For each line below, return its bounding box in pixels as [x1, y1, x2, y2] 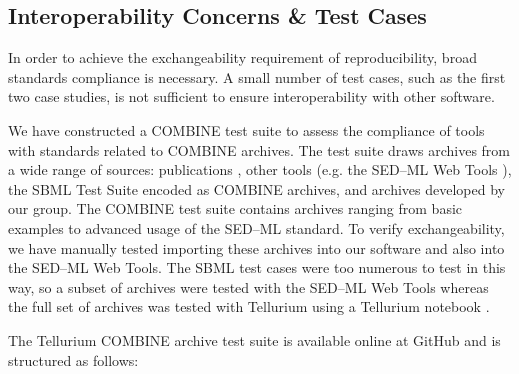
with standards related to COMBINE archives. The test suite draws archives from [8, 139, 511, 160]
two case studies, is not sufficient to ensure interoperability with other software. [8, 86, 495, 107]
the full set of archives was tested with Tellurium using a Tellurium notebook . [8, 296, 490, 317]
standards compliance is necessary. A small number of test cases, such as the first [8, 66, 506, 87]
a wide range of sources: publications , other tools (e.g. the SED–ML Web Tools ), [8, 159, 512, 180]
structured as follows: [8, 349, 139, 370]
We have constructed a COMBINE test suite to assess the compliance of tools [8, 119, 485, 140]
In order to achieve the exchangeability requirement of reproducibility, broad [8, 47, 477, 68]
